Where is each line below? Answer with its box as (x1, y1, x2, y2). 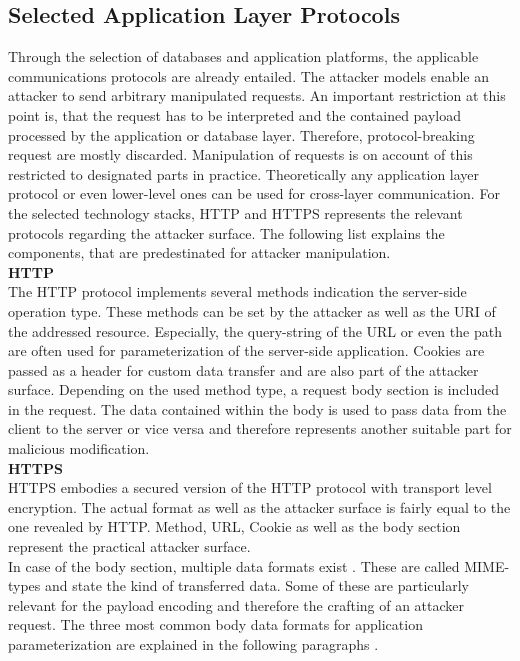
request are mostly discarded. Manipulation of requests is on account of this (8, 144, 473, 165)
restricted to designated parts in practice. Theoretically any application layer (8, 163, 480, 184)
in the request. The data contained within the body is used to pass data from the (8, 398, 507, 419)
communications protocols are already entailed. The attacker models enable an (8, 65, 490, 86)
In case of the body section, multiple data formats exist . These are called (8, 555, 460, 576)
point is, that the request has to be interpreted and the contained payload (8, 104, 462, 125)
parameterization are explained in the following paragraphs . (8, 634, 379, 655)
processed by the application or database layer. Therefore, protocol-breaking (8, 124, 475, 145)
